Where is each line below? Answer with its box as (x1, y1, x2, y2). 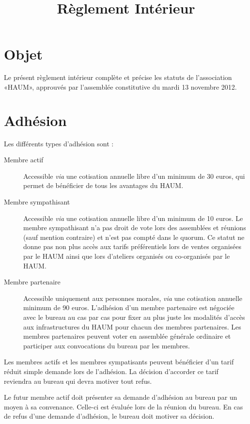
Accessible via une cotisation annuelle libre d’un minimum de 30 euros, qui (23, 171, 245, 181)
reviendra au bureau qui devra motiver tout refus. (4, 376, 152, 386)
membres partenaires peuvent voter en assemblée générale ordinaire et (23, 331, 231, 341)
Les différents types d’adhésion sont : (4, 138, 114, 148)
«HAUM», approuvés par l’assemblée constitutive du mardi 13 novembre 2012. (4, 81, 237, 92)
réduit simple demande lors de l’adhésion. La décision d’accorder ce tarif (4, 366, 219, 376)
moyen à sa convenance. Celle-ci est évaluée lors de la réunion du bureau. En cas (4, 401, 243, 411)
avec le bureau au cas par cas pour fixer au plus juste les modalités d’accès (23, 312, 245, 322)
